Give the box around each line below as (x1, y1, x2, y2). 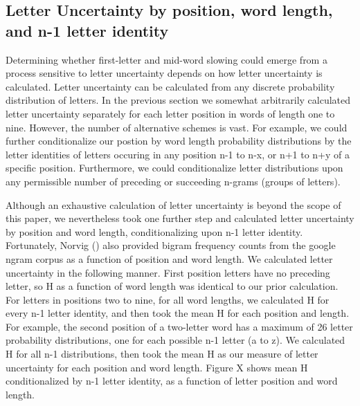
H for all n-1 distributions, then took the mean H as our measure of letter (6, 347, 318, 361)
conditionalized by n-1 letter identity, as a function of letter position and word (6, 373, 338, 388)
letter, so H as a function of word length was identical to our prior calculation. (6, 279, 339, 293)
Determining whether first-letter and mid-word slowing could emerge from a (6, 52, 327, 66)
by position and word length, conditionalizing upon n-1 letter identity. (6, 224, 303, 239)
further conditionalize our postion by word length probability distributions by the (6, 133, 352, 148)
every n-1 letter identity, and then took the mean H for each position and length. (6, 306, 350, 320)
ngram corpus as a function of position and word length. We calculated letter (6, 251, 333, 266)
